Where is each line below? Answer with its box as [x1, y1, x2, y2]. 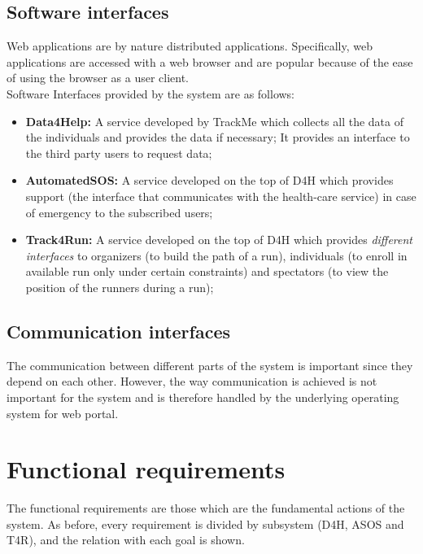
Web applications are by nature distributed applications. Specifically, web [7, 37, 373, 55]
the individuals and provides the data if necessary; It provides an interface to [25, 129, 410, 146]
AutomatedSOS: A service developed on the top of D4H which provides [25, 172, 394, 189]
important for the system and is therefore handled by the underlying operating [7, 388, 399, 405]
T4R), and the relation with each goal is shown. [7, 531, 245, 548]
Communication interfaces [7, 318, 231, 343]
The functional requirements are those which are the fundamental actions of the [7, 499, 405, 517]
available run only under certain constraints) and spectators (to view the [25, 263, 389, 280]
